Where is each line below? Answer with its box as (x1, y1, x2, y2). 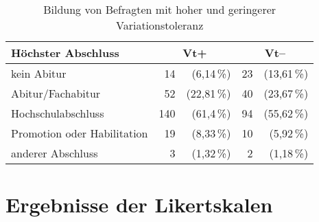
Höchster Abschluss (11, 45, 119, 60)
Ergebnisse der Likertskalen (5, 190, 273, 219)
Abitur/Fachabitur (11, 85, 101, 101)
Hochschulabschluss (11, 105, 104, 121)
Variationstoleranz (116, 17, 204, 33)
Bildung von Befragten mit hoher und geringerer (43, 1, 276, 17)
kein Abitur (11, 65, 67, 81)
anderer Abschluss (11, 145, 98, 161)
